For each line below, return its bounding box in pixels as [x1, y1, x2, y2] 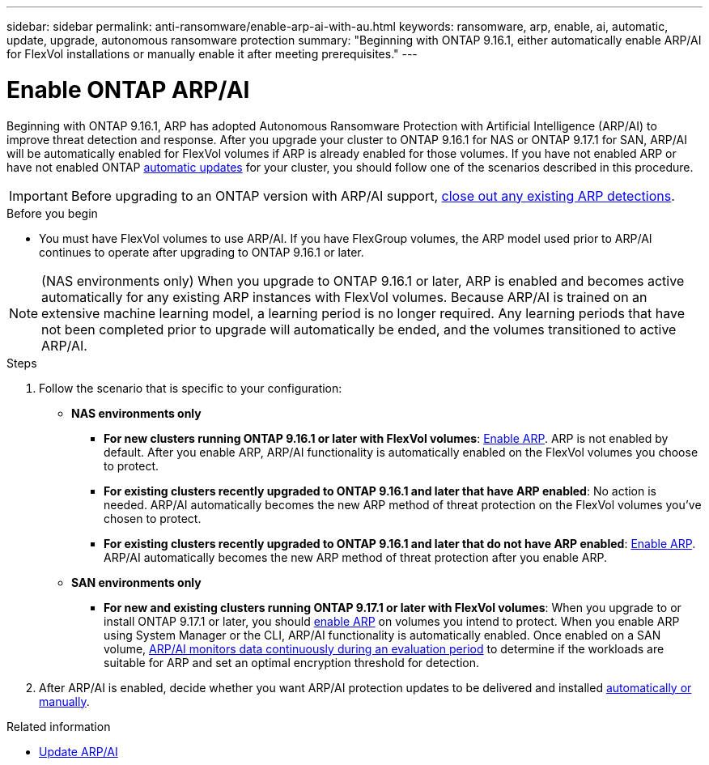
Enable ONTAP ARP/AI [6, 75, 250, 104]
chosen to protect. [104, 511, 202, 525]
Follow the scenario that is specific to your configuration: [39, 380, 342, 395]
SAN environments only [71, 575, 202, 589]
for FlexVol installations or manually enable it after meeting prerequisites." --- [6, 47, 418, 61]
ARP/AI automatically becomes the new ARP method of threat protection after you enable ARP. [104, 550, 607, 564]
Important [9, 187, 68, 204]
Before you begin [6, 206, 98, 220]
